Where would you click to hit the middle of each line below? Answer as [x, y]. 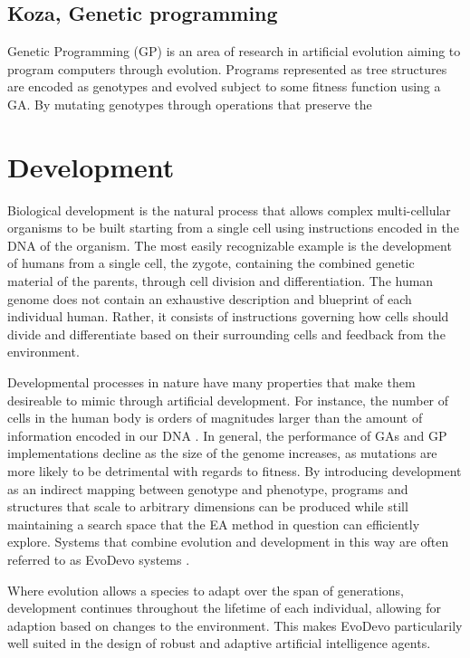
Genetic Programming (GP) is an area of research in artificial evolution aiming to [234, 51]
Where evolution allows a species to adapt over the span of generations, [206, 590]
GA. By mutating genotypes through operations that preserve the [190, 104]
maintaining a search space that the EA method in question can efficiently [214, 524]
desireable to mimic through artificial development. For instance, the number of [228, 400]
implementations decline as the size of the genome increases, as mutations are [222, 453]
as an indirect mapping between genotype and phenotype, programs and [208, 488]
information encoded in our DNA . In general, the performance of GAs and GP [227, 435]
